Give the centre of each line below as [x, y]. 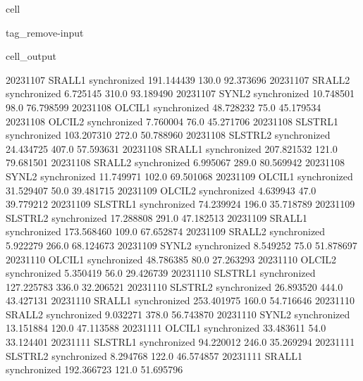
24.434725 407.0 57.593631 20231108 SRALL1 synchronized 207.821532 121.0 [172, 148]
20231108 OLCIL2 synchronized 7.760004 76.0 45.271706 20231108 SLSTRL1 [172, 121]
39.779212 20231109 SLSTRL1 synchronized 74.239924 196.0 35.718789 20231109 [180, 204]
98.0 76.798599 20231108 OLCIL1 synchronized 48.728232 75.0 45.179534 [164, 107]
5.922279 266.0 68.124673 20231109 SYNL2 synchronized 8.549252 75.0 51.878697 [181, 245]
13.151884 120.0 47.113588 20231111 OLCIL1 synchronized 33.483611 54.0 [166, 328]
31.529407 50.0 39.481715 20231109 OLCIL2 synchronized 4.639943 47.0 [161, 190]
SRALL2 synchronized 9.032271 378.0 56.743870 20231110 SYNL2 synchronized [178, 314]
